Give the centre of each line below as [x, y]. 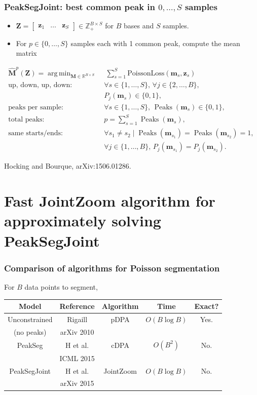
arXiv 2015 [77, 383]
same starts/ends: [35, 133]
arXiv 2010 [77, 331]
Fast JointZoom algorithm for [110, 201]
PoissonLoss [146, 73]
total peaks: [26, 120]
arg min [59, 73]
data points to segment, [61, 286]
